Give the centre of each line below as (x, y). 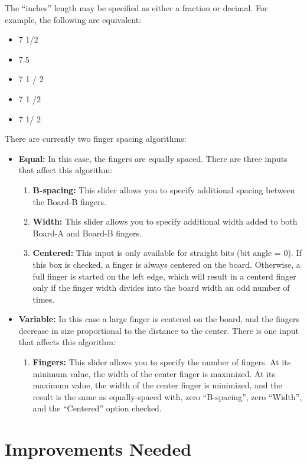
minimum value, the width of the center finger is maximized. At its (154, 373)
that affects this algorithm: (67, 342)
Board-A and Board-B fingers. (87, 233)
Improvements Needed (98, 449)
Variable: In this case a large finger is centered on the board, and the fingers (159, 319)
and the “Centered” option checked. (97, 408)
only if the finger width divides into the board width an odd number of (161, 288)
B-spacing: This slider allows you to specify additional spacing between (164, 189)
